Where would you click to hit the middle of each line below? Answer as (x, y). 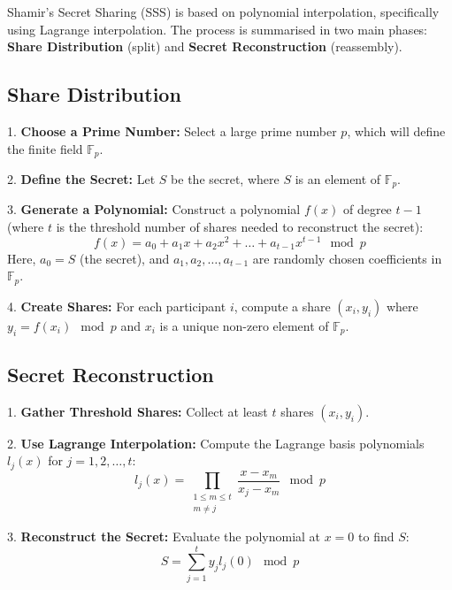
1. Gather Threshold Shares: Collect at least (138, 411)
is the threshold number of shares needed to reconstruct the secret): (240, 227)
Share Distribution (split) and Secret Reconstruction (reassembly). (205, 46)
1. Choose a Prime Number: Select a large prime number (172, 130)
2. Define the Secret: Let (81, 179)
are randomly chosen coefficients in (347, 258)
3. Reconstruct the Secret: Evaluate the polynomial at (164, 536)
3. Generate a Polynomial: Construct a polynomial (154, 209)
